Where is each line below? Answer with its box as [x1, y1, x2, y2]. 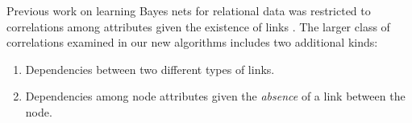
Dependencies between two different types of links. [25, 60, 275, 77]
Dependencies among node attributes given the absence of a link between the [25, 88, 406, 105]
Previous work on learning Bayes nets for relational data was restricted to [6, 2, 371, 18]
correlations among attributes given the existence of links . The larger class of [6, 18, 390, 35]
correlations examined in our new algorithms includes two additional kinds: [6, 34, 378, 51]
